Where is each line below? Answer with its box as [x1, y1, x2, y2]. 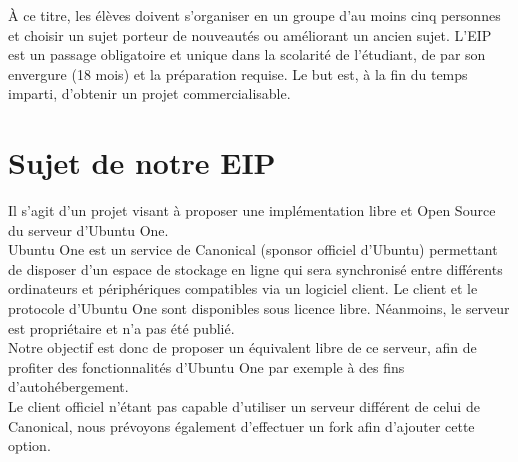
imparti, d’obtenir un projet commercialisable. [8, 83, 291, 104]
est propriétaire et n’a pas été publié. [8, 317, 235, 338]
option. [8, 435, 51, 456]
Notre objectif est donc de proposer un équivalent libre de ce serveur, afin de [8, 337, 477, 358]
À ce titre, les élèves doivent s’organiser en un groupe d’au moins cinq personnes [8, 5, 501, 25]
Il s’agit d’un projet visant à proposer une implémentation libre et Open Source [8, 200, 496, 221]
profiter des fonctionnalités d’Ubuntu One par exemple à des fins [8, 356, 405, 377]
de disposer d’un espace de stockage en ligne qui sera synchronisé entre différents [8, 258, 503, 279]
